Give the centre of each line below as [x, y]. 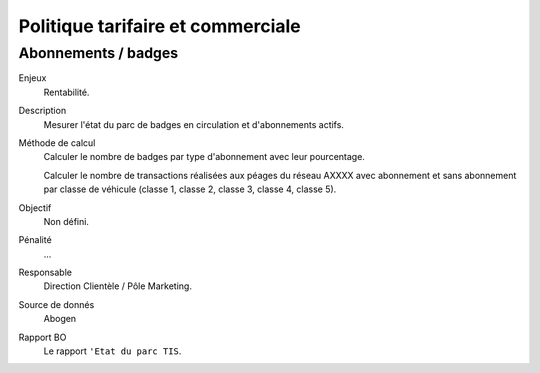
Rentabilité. [66, 92]
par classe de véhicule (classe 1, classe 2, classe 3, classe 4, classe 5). [190, 189]
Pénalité [35, 240]
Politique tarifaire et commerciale [160, 26]
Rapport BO [42, 337]
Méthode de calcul [57, 142]
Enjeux [32, 78]
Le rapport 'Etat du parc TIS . [112, 351]
